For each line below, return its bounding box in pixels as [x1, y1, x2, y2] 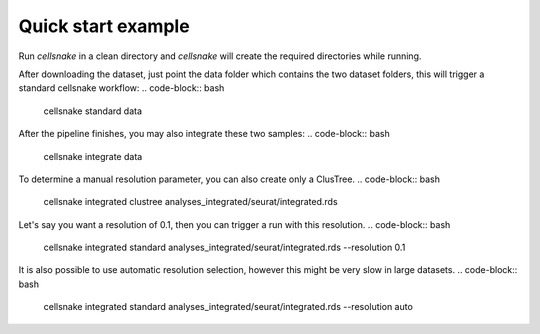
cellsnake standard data [43, 105, 143, 117]
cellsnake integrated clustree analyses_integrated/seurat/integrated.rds [43, 196, 339, 208]
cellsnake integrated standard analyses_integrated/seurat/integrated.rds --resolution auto [43, 301, 414, 313]
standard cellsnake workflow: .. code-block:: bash [18, 82, 225, 94]
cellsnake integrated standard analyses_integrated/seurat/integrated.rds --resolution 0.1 [43, 241, 406, 254]
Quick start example [18, 15, 190, 37]
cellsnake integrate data [43, 150, 143, 162]
